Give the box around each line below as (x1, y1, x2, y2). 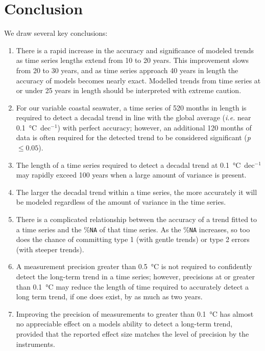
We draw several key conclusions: (4, 28, 108, 38)
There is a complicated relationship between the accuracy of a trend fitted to (16, 214, 257, 225)
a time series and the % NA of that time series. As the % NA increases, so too (16, 224, 250, 234)
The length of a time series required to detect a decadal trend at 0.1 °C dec (16, 159, 255, 170)
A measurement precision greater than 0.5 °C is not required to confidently (16, 261, 252, 272)
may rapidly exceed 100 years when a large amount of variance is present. (16, 169, 247, 180)
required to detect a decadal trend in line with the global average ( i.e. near (16, 112, 251, 123)
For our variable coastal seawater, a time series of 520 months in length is (16, 102, 247, 113)
